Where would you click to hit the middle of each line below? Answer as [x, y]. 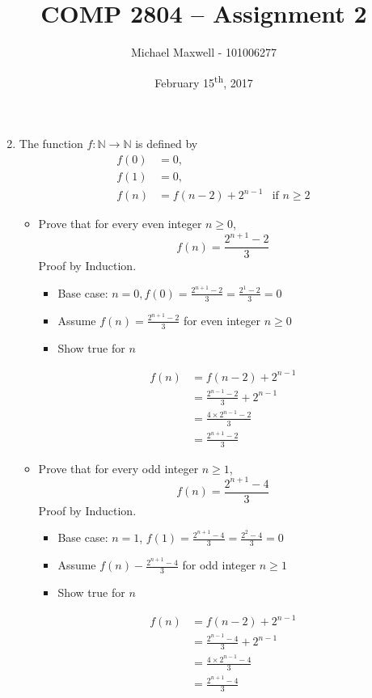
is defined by [167, 143]
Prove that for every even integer [120, 224]
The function [51, 143]
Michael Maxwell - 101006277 [204, 52]
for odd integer [219, 565]
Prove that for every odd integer [118, 468]
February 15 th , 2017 [204, 81]
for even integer [222, 320]
